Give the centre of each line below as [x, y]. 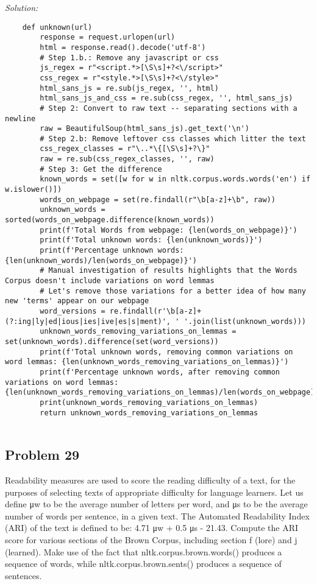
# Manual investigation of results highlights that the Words [169, 271]
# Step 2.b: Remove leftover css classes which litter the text [173, 139]
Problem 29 [42, 455]
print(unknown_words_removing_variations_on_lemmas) [149, 402]
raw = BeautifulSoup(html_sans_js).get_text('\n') [144, 129]
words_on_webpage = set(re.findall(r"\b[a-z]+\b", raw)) [158, 199]
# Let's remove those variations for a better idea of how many [173, 291]
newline [20, 118]
